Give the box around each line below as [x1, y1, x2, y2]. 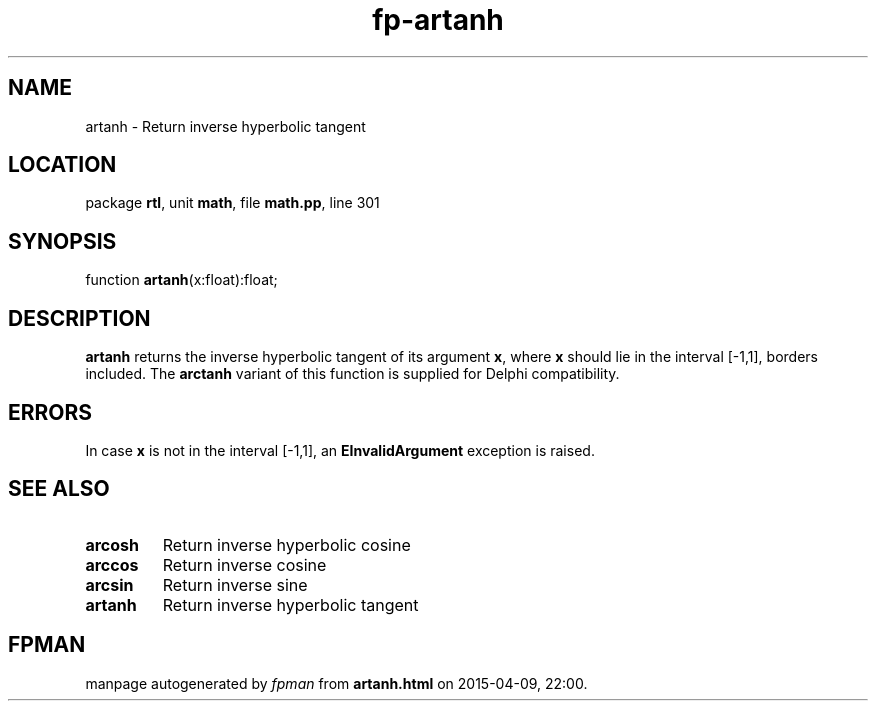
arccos [85, 554, 139, 575]
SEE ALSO [8, 476, 110, 502]
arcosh [85, 534, 139, 555]
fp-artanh [372, 3, 504, 37]
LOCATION [8, 152, 117, 178]
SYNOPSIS [8, 228, 117, 254]
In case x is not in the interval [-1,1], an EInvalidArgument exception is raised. [85, 441, 595, 459]
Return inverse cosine [162, 554, 327, 575]
